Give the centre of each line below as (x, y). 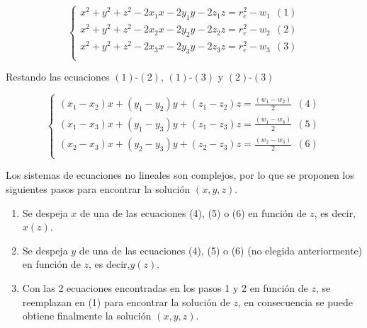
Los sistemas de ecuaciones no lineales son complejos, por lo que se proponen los (180, 175)
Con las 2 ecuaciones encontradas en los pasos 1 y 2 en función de (165, 287)
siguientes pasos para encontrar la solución (98, 188)
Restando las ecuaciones (58, 77)
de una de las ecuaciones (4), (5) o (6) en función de (193, 212)
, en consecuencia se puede (295, 301)
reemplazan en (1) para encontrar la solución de (126, 301)
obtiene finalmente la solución (87, 316)
